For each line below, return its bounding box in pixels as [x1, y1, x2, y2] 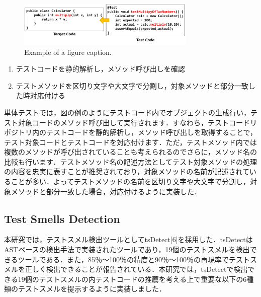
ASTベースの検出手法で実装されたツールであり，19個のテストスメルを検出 [4, 244, 250, 255]
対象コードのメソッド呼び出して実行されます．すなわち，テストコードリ [18, 117, 257, 127]
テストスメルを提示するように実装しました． [18, 283, 166, 294]
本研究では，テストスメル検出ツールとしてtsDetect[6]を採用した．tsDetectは [4, 234, 253, 245]
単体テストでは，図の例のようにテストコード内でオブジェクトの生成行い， [4, 107, 250, 117]
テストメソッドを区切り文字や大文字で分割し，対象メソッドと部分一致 [16, 80, 248, 91]
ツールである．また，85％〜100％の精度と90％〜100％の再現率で [18, 254, 229, 264]
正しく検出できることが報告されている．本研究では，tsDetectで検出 [25, 264, 248, 274]
